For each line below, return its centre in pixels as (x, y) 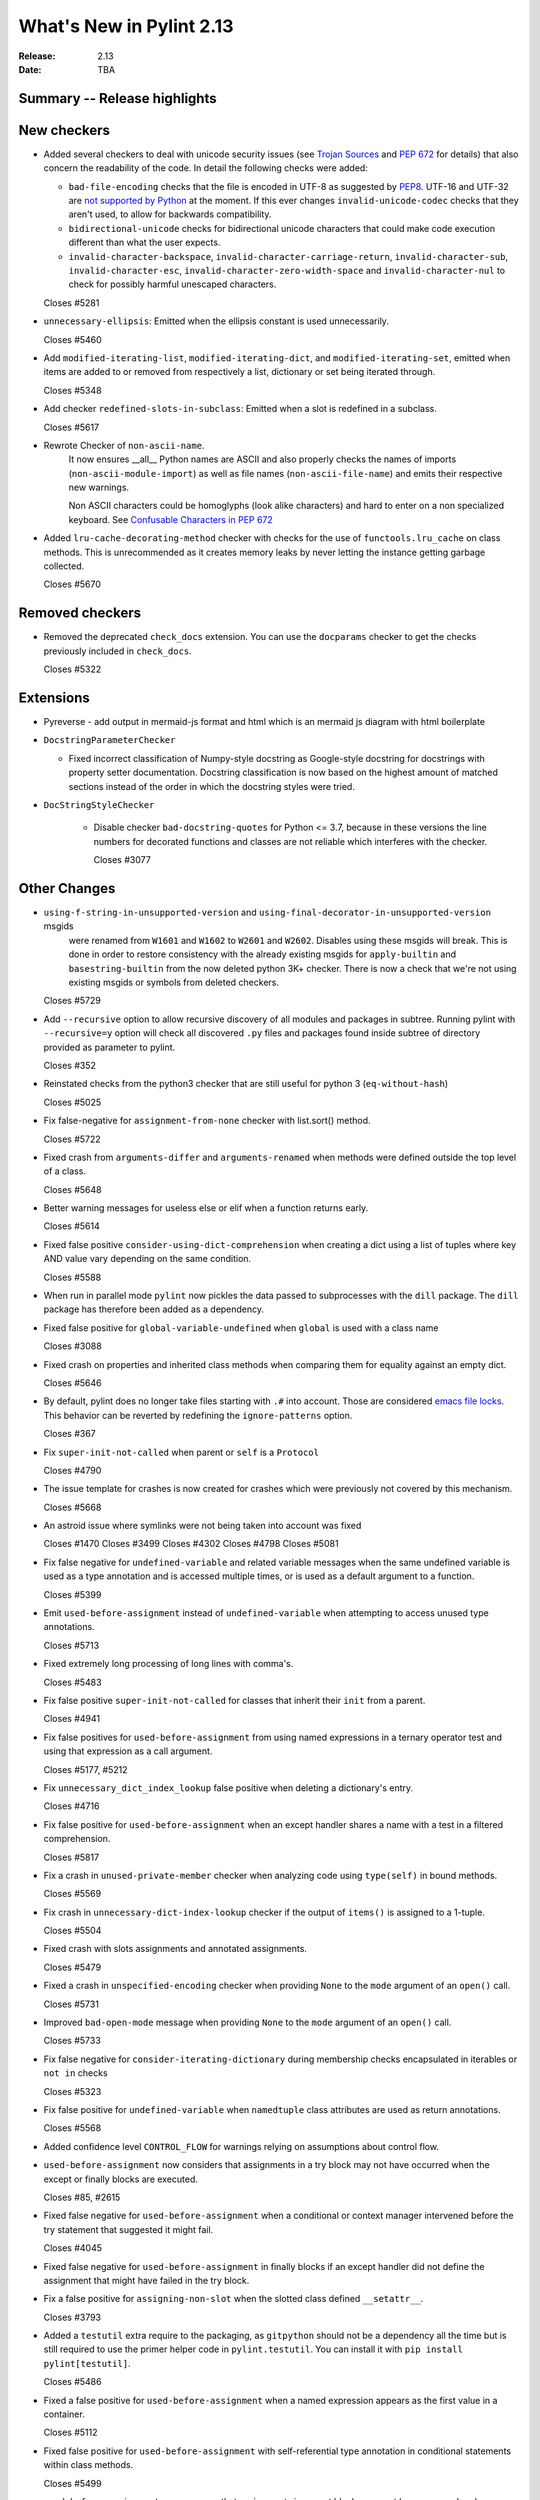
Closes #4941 (71, 1719)
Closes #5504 (72, 1931)
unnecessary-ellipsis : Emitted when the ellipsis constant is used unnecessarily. (216, 321)
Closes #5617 (71, 427)
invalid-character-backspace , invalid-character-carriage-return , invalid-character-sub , (288, 256)
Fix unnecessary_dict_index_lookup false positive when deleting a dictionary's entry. (228, 1787)
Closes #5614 (71, 1226)
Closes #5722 (72, 1139)
